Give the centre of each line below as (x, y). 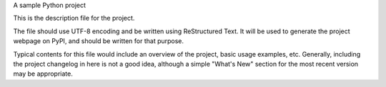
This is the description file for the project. (74, 18)
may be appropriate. (43, 74)
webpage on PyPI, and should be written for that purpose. (99, 41)
